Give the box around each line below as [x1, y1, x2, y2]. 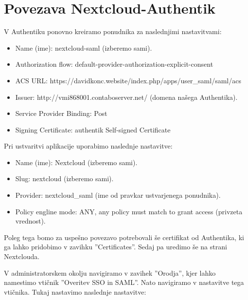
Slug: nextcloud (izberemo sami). [15, 173, 114, 184]
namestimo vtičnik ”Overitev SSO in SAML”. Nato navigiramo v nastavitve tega [4, 277, 244, 287]
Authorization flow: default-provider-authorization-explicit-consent [15, 59, 213, 69]
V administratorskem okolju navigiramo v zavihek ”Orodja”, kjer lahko [4, 267, 216, 278]
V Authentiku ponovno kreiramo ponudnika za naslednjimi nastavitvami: [4, 26, 222, 37]
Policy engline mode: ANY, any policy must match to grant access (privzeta [15, 206, 243, 216]
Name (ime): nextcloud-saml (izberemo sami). [15, 42, 152, 53]
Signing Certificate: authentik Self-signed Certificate [15, 124, 171, 134]
